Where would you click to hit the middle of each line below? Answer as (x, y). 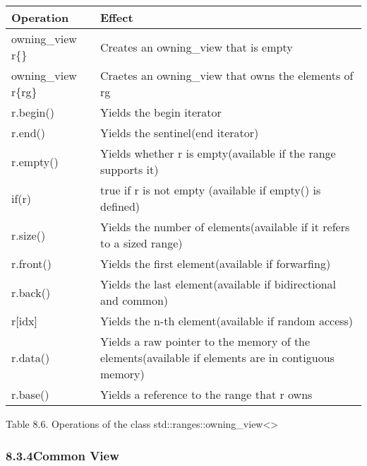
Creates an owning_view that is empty (197, 47)
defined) (120, 206)
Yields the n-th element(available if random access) (227, 321)
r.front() (32, 263)
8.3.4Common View (62, 455)
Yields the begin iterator (161, 112)
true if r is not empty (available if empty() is (211, 190)
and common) (134, 300)
